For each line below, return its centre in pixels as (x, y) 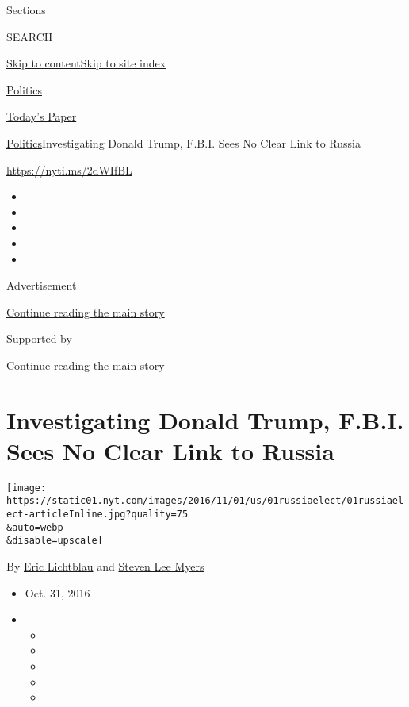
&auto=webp (35, 527)
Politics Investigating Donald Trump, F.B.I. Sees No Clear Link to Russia (183, 142)
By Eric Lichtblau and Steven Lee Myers (105, 566)
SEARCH (30, 36)
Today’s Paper (42, 116)
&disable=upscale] (55, 541)
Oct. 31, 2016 (57, 592)
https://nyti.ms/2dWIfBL (69, 169)
